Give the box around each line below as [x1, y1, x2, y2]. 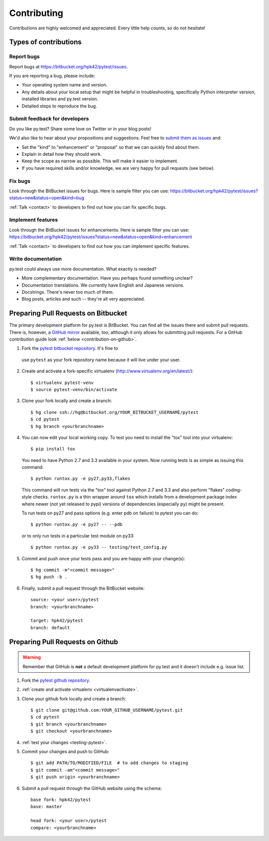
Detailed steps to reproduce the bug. [21, 103, 97, 109]
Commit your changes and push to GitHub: [21, 749, 110, 755]
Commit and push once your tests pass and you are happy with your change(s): [21, 555, 185, 561]
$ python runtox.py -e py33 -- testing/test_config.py [30, 544, 167, 550]
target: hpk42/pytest [30, 618, 83, 624]
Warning [22, 654, 41, 660]
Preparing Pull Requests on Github [9, 637, 118, 646]
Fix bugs [9, 177, 31, 184]
